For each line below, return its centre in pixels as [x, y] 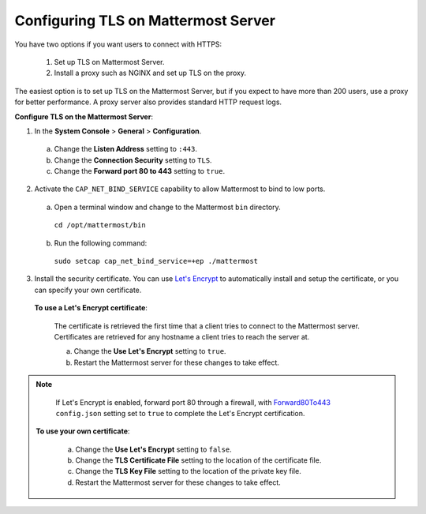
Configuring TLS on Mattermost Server [145, 21]
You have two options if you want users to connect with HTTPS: [118, 44]
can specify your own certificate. [88, 290]
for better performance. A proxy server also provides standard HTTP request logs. [148, 102]
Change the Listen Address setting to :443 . [125, 149]
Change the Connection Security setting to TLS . [133, 160]
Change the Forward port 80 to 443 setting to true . [139, 171]
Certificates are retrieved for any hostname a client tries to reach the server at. [182, 336]
